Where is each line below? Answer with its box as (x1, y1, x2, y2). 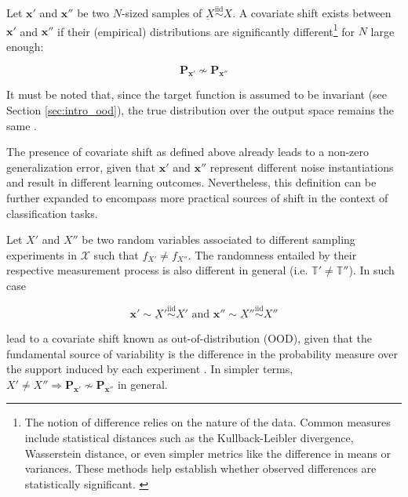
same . (6, 117, 37, 133)
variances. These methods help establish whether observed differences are (24, 460, 377, 477)
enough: (6, 38, 44, 55)
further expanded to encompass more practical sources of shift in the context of (6, 190, 388, 206)
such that (93, 246, 139, 263)
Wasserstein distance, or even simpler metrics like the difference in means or (24, 444, 391, 461)
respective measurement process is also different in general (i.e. (6, 262, 308, 278)
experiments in (6, 246, 77, 263)
